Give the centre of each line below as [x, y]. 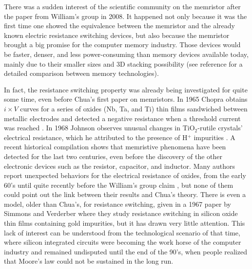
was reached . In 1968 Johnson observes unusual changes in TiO [99, 128]
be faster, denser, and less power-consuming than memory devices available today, [126, 54]
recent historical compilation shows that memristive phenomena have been [115, 147]
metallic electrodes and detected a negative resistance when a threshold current [122, 118]
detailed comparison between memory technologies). [81, 73]
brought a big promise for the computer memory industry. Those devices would [122, 45]
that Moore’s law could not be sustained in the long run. [89, 261]
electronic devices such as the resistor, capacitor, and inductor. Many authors [119, 166]
